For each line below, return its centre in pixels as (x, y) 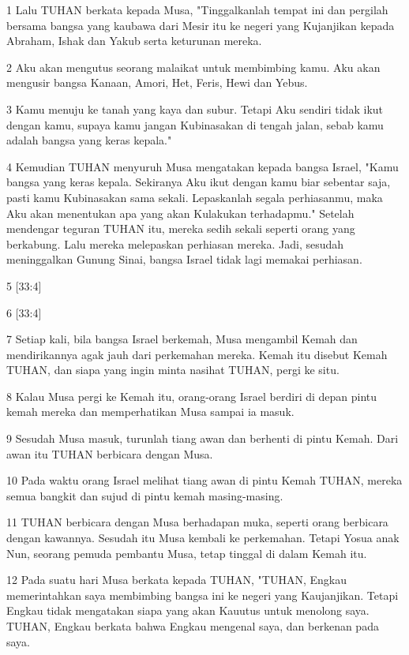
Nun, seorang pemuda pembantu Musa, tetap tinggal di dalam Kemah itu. (187, 553)
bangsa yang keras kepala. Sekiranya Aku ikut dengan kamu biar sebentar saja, (199, 182)
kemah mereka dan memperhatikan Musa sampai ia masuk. (150, 412)
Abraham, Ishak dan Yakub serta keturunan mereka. (134, 41)
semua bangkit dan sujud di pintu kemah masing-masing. (145, 495)
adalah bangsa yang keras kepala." (89, 140)
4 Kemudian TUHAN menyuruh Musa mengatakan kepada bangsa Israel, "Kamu (203, 166)
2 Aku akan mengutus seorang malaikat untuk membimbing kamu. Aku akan (193, 67)
